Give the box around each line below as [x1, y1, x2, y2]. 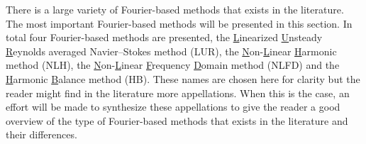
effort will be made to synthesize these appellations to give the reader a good [6, 99, 340, 114]
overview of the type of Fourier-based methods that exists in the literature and [6, 113, 348, 128]
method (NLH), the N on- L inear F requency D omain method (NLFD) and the [6, 57, 340, 72]
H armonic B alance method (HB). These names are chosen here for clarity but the [6, 71, 360, 86]
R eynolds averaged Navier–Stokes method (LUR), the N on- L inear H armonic [6, 43, 337, 58]
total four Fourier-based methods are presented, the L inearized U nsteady [6, 30, 323, 45]
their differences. [6, 127, 77, 142]
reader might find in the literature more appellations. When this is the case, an [6, 85, 350, 100]
